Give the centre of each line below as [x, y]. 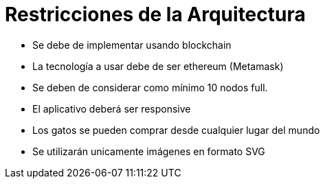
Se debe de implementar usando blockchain [132, 45]
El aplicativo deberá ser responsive [112, 108]
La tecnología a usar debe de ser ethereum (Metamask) [158, 66]
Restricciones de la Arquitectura [155, 14]
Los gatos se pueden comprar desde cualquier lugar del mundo [176, 130]
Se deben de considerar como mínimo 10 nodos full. [150, 87]
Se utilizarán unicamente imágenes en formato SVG [149, 151]
